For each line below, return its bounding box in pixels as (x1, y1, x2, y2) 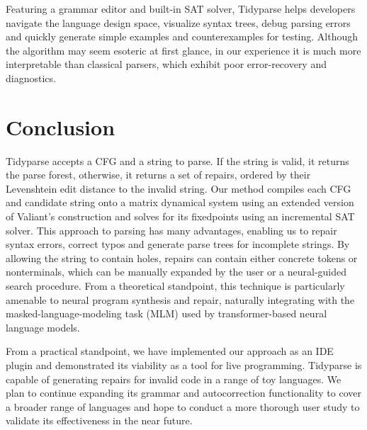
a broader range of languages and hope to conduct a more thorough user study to (6, 399, 360, 414)
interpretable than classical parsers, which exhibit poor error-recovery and (6, 57, 327, 72)
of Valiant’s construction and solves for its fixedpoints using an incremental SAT (6, 209, 355, 224)
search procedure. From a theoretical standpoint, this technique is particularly (6, 278, 345, 293)
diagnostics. (6, 70, 56, 85)
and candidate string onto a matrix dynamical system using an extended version (6, 195, 354, 210)
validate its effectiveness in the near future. (6, 413, 193, 428)
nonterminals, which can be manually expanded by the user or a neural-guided (6, 264, 347, 279)
